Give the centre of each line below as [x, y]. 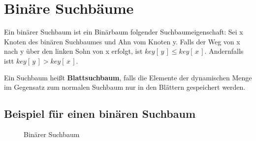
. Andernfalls [224, 51]
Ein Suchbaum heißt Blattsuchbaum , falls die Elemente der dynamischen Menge [128, 77]
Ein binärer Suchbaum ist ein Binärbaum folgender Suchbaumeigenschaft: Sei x [124, 32]
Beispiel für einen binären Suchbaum [100, 114]
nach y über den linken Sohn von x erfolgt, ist [73, 51]
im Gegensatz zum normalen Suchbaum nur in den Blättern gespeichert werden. [125, 87]
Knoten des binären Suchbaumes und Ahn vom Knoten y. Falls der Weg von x [122, 41]
